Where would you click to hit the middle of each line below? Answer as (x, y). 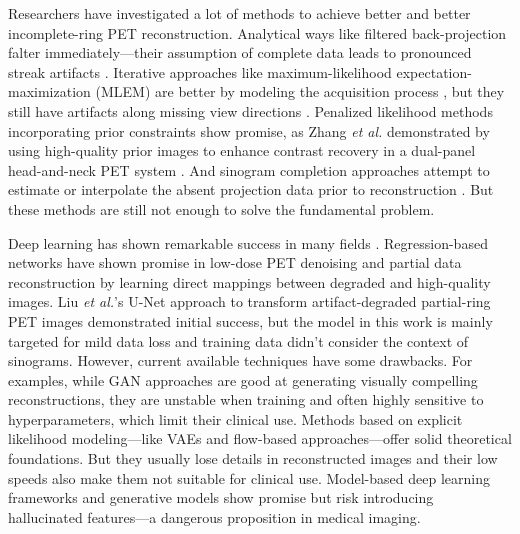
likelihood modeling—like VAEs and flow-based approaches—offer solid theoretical (260, 438)
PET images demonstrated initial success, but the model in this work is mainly (250, 320)
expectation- (434, 71)
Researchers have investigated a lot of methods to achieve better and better (239, 13)
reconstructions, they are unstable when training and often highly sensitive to (246, 399)
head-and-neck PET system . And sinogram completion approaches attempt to (249, 169)
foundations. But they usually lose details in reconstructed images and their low (253, 458)
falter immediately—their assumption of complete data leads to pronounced (240, 52)
